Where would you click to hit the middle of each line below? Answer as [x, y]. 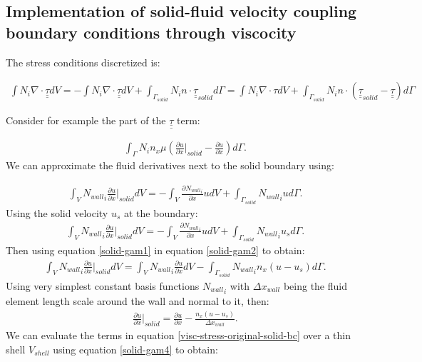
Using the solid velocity [57, 212]
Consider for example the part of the [86, 120]
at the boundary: [161, 212]
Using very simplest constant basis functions [103, 285]
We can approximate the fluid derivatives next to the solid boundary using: [170, 165]
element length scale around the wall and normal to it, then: [138, 301]
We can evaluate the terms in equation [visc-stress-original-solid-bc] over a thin [179, 335]
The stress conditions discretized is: [83, 62]
